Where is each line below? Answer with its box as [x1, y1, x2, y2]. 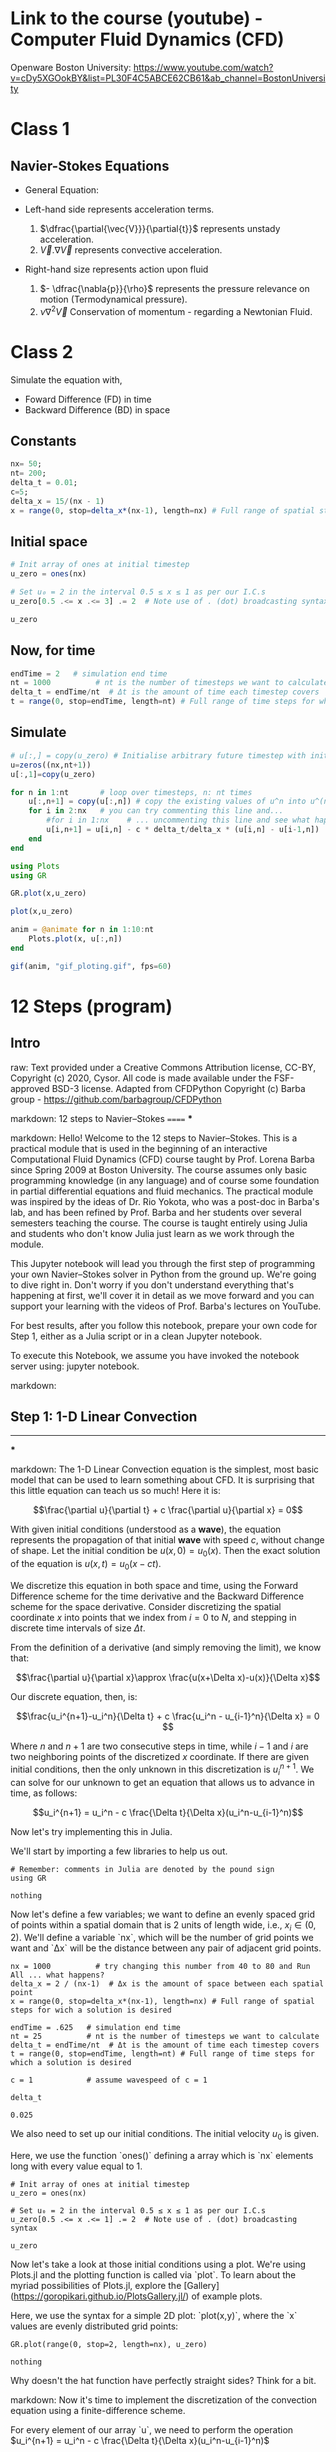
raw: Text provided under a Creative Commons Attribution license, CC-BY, [10, 1061, 317, 1073]
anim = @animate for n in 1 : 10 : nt [10, 925, 155, 935]
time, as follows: [10, 1787, 78, 1799]
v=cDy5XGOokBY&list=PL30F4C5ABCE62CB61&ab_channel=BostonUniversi [10, 72, 326, 84]
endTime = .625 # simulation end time [10, 2023, 182, 2033]
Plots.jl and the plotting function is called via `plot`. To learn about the [10, 2269, 297, 2281]
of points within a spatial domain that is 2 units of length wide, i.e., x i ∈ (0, [10, 1918, 317, 1933]
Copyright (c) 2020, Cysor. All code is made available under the [10, 1072, 272, 1084]
